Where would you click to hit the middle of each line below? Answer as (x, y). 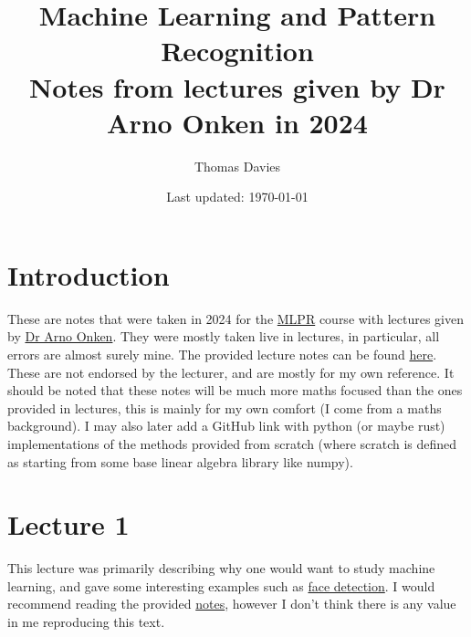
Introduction (89, 274)
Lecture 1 (68, 524)
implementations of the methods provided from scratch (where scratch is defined (232, 443)
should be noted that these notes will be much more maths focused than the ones (235, 390)
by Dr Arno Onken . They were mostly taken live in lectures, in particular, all (224, 336)
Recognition (237, 51)
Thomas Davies (237, 166)
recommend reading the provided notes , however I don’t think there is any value (232, 604)
